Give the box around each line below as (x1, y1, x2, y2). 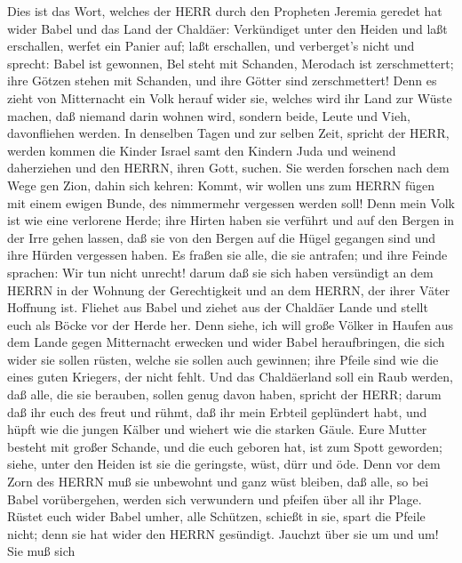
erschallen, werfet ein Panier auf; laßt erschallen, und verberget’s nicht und (7, 36, 415, 55)
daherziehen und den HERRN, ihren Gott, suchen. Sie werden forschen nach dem (7, 158, 450, 177)
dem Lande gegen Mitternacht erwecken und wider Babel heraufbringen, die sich (7, 333, 445, 351)
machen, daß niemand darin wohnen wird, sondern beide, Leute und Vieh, (7, 106, 410, 125)
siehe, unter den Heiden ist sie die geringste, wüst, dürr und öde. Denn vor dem (7, 454, 441, 473)
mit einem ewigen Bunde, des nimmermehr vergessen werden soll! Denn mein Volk (7, 193, 456, 212)
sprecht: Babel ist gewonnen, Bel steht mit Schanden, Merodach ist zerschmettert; (7, 53, 454, 72)
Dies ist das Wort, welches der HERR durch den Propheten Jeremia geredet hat (7, 2, 442, 20)
